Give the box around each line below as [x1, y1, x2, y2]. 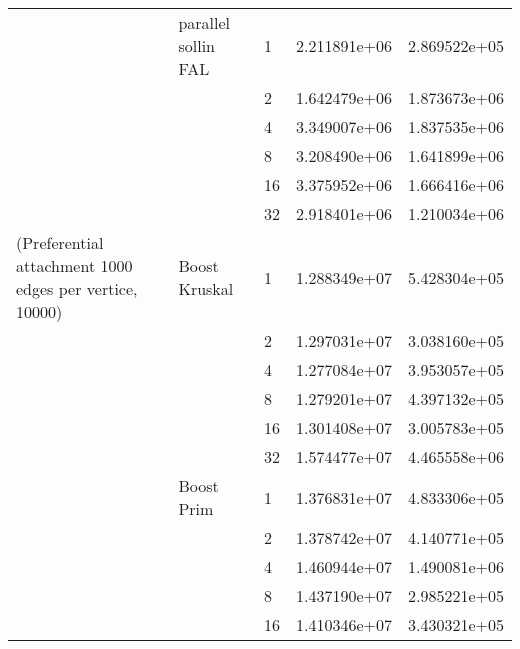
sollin [178, 34, 215, 57]
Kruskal [178, 277, 234, 300]
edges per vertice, [16, 277, 138, 300]
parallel [178, 11, 231, 34]
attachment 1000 [16, 254, 133, 277]
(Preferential [16, 231, 104, 254]
